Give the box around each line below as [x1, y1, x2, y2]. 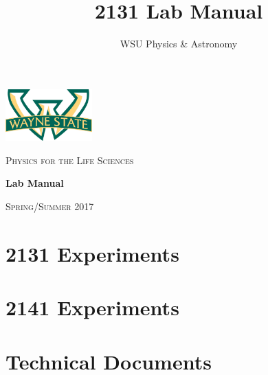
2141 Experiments [5, 293, 179, 321]
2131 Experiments [5, 239, 179, 267]
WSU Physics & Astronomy [120, 36, 238, 51]
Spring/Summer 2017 [5, 199, 94, 214]
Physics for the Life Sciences [5, 152, 134, 167]
